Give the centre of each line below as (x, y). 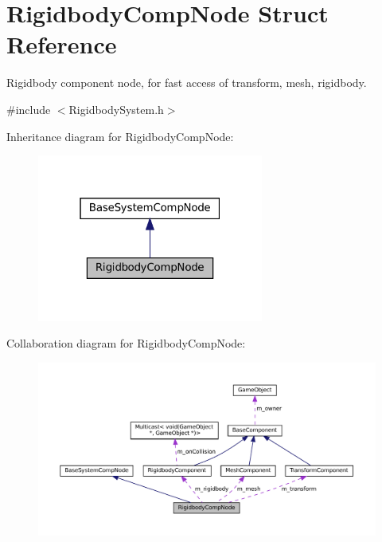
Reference (62, 44)
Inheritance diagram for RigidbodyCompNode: (120, 136)
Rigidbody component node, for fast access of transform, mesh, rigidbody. (187, 82)
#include (29, 109)
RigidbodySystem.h (116, 109)
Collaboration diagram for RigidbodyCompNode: (126, 343)
